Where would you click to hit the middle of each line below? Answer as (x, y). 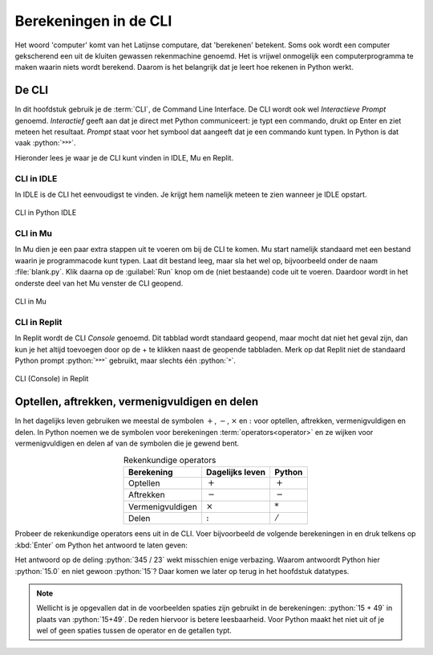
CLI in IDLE (36, 178)
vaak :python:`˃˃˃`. (45, 143)
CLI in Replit (38, 322)
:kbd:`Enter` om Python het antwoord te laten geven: (101, 545)
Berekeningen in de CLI (93, 21)
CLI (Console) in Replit (52, 379)
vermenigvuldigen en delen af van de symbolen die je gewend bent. (127, 443)
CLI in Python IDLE (46, 213)
